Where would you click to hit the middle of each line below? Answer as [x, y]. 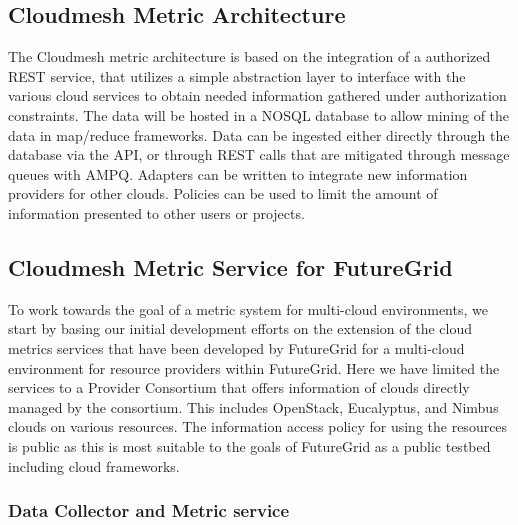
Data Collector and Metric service [149, 510]
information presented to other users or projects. [156, 212]
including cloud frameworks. [94, 465]
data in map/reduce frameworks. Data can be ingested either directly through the [259, 134]
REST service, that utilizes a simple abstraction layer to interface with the [237, 75]
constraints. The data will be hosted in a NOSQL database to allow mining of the [259, 114]
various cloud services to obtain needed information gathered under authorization [257, 95]
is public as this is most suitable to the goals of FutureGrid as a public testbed [249, 445]
